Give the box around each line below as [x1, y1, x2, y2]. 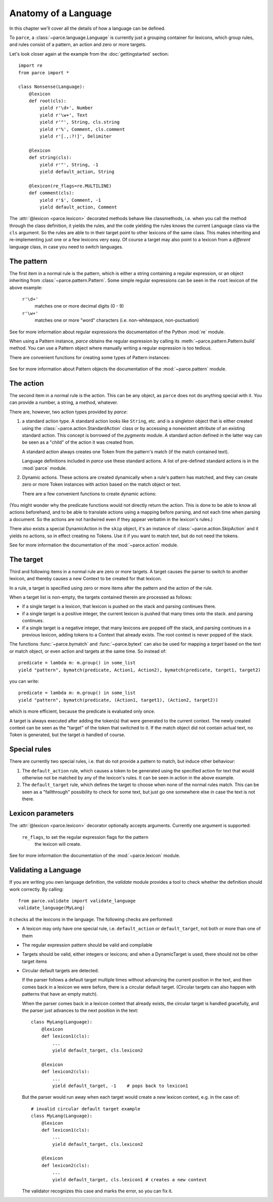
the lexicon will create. [34, 841, 82, 847]
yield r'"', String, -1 [39, 162, 99, 167]
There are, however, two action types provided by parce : [9, 409, 128, 415]
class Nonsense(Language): [18, 84, 85, 90]
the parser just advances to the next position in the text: [22, 1007, 139, 1014]
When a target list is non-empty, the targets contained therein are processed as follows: [9, 594, 193, 600]
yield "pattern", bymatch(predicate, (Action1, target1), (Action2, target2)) [18, 697, 218, 703]
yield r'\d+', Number [39, 105, 94, 111]
